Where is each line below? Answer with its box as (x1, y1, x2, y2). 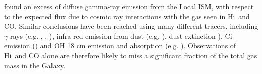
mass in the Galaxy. (4, 60, 66, 70)
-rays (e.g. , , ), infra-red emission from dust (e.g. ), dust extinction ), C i (8, 30, 232, 41)
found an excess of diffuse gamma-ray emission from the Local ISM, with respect (4, 1, 254, 11)
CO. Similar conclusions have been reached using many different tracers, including (4, 21, 258, 31)
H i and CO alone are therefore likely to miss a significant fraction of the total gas (4, 50, 257, 60)
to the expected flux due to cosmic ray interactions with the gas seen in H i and (4, 11, 250, 21)
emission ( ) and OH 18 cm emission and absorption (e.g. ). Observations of (4, 40, 236, 51)
